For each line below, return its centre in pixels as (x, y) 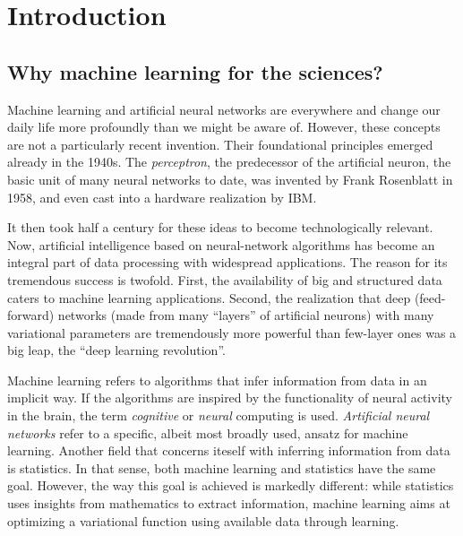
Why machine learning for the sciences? (195, 71)
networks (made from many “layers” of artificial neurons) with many (246, 315)
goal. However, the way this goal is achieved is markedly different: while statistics (231, 485)
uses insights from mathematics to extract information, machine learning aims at (229, 503)
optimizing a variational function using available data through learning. (203, 520)
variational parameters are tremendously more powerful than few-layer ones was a (232, 332)
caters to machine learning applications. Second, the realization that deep (209, 297)
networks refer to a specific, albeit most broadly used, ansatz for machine (208, 432)
